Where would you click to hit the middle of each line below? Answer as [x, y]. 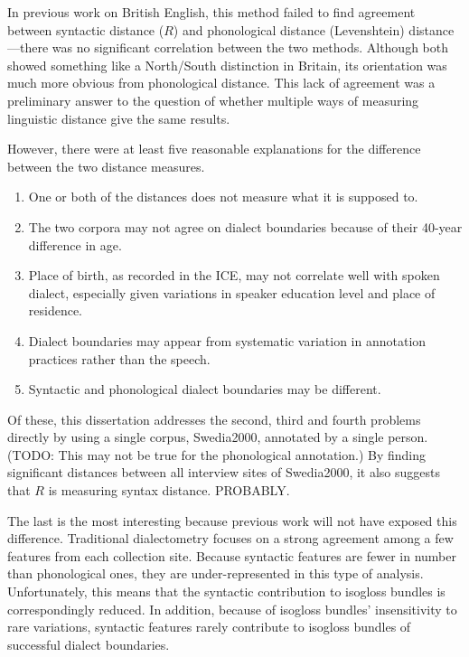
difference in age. [75, 244]
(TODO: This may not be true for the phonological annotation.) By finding [216, 454]
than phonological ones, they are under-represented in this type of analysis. [216, 573]
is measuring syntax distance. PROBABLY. [169, 490]
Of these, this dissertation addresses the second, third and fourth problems [214, 419]
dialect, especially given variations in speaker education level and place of [232, 292]
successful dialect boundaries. [89, 644]
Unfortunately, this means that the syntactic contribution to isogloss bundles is [226, 591]
